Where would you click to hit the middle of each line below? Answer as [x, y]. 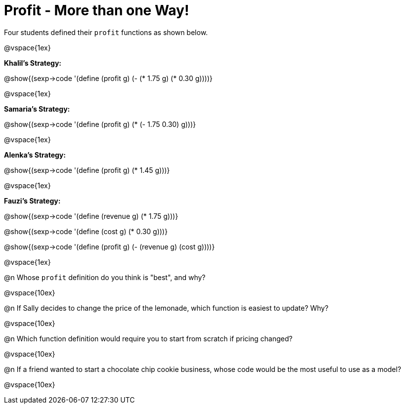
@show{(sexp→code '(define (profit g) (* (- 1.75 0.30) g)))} [100, 124]
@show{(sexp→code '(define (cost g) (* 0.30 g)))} [86, 231]
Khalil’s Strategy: [33, 63]
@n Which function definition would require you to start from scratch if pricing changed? [148, 338]
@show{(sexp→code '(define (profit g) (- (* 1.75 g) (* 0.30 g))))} [108, 78]
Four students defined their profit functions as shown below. [106, 32]
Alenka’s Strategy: [35, 155]
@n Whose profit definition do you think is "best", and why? [105, 277]
